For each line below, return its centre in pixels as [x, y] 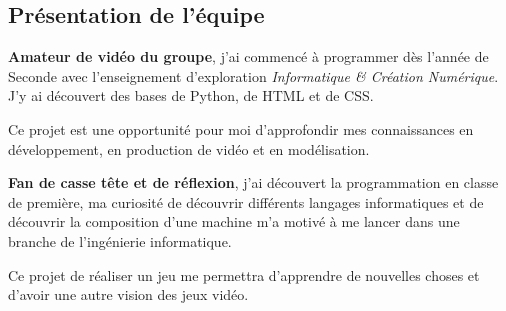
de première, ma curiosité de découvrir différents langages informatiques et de [246, 201]
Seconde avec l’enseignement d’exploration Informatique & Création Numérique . [253, 75]
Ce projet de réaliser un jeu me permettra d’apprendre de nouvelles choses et [244, 274]
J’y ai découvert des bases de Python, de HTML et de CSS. [191, 95]
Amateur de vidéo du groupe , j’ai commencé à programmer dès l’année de [248, 56]
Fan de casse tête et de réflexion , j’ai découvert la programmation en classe [253, 182]
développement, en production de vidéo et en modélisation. [189, 148]
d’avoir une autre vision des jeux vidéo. [128, 294]
